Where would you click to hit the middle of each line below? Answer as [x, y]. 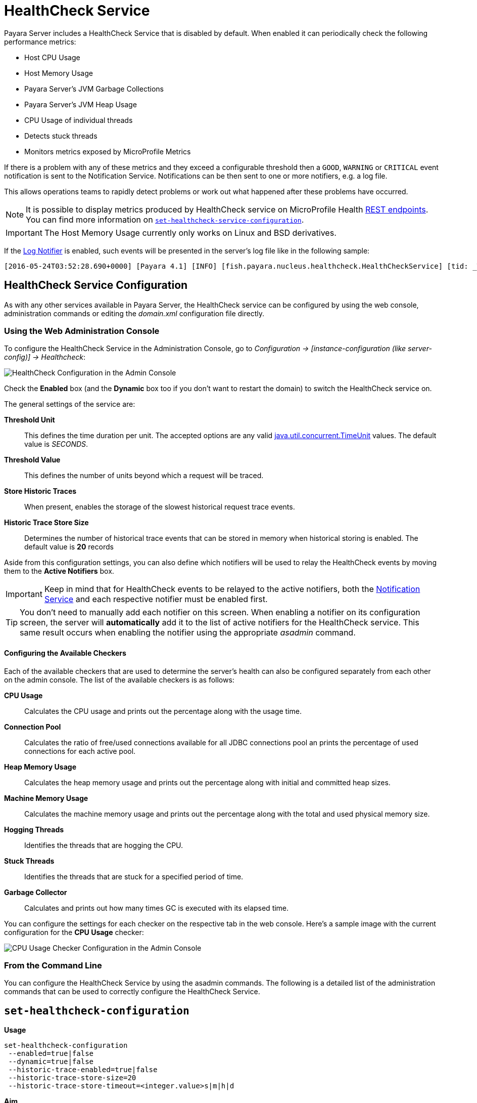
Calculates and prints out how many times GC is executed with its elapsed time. [157, 908]
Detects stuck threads [61, 136]
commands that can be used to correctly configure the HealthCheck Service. [132, 992]
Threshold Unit [30, 420]
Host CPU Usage [52, 57]
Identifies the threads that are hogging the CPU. [104, 845]
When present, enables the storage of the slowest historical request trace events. [160, 507]
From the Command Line [53, 965]
